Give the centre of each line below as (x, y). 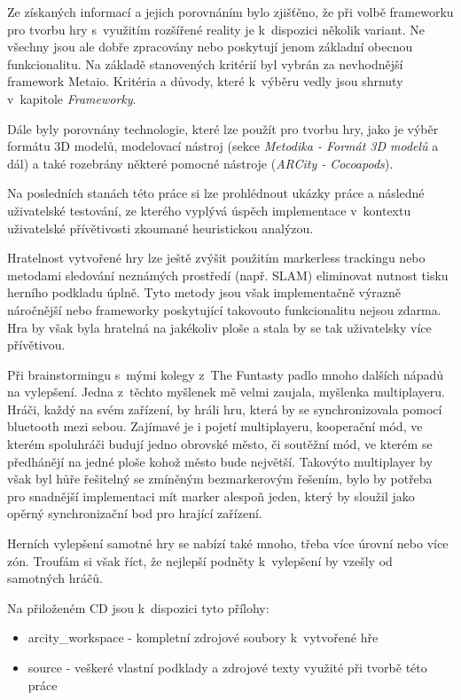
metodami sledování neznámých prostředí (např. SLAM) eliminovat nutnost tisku (228, 275)
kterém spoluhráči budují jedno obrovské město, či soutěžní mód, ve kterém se (220, 444)
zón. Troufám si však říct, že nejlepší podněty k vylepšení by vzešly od (200, 560)
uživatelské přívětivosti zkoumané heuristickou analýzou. (160, 228)
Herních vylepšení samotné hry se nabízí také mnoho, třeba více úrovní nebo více (228, 543)
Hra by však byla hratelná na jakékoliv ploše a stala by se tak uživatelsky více (219, 327)
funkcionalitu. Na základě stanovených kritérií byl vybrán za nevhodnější (205, 63)
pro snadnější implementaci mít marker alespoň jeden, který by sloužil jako (211, 496)
